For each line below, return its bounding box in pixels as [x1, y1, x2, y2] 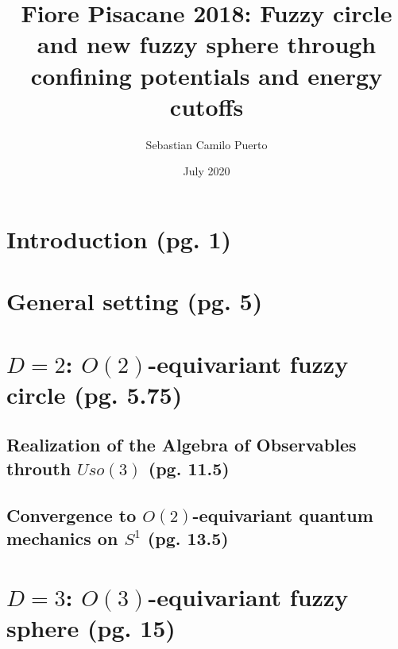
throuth [6, 455, 71, 480]
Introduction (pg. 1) [6, 222, 232, 255]
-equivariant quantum [192, 502, 373, 527]
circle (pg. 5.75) [6, 378, 183, 410]
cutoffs [169, 90, 244, 122]
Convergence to [6, 502, 137, 527]
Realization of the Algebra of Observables [6, 432, 357, 457]
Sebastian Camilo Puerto [145, 136, 268, 152]
